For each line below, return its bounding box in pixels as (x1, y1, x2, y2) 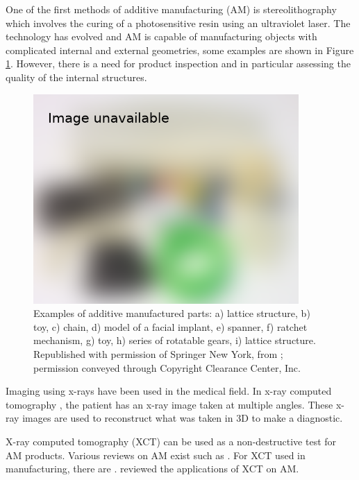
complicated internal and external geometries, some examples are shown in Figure (6, 42, 354, 57)
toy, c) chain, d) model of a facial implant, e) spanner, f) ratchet (33, 319, 308, 334)
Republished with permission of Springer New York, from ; (33, 347, 283, 361)
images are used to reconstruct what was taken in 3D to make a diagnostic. (22, 411, 343, 425)
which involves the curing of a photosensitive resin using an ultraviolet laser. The (6, 15, 351, 30)
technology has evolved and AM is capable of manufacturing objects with (6, 29, 317, 44)
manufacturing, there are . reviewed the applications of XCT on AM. (6, 461, 299, 476)
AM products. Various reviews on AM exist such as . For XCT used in (6, 447, 306, 462)
